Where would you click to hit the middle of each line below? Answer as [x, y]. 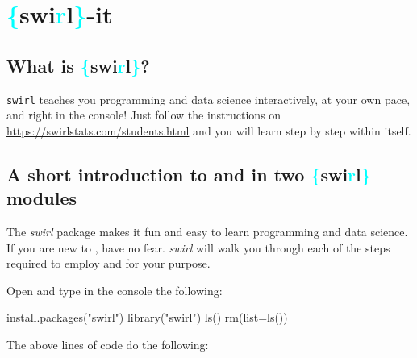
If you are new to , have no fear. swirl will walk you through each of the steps [198, 247]
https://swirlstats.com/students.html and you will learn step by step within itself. [209, 130]
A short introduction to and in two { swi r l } [189, 174]
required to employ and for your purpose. [108, 263]
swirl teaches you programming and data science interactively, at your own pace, [208, 99]
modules [42, 198]
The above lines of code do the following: [108, 344]
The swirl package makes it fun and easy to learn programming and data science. [207, 232]
